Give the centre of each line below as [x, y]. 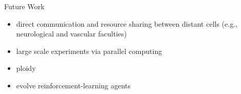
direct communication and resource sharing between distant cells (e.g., [127, 23]
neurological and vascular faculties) [71, 34]
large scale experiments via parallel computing [89, 51]
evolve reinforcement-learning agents [73, 85]
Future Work [24, 6]
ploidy [26, 68]
